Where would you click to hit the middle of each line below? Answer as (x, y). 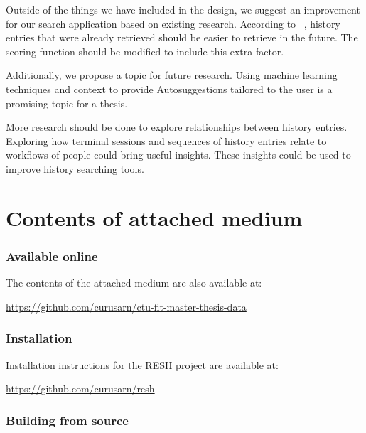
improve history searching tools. (75, 168)
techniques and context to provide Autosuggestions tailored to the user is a (169, 89)
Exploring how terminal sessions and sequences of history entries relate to (166, 140)
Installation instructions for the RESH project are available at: (142, 364)
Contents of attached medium (154, 217)
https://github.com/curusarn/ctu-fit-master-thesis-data (126, 306)
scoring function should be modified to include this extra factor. (145, 51)
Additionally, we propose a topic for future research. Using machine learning (172, 75)
